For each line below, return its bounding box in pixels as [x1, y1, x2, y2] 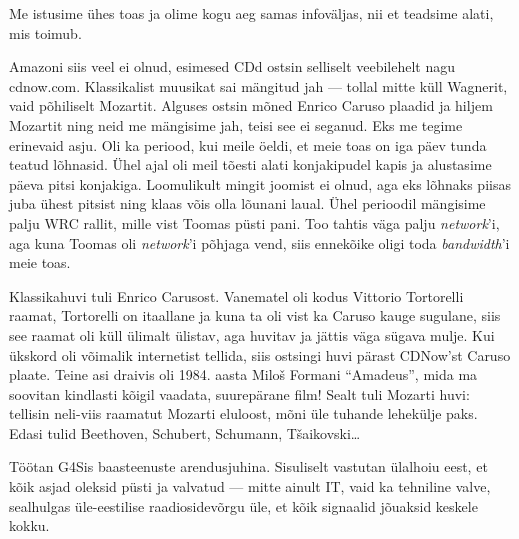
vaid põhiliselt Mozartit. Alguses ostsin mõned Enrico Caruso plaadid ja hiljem [9, 95, 493, 116]
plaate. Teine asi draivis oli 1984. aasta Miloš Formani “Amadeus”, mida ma [9, 364, 478, 385]
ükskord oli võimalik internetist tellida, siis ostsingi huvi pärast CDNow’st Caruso [9, 344, 511, 365]
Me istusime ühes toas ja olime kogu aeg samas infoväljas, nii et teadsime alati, [9, 3, 494, 23]
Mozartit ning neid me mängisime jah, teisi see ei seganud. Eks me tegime [9, 114, 463, 135]
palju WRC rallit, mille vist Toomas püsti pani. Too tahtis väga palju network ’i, [9, 212, 500, 233]
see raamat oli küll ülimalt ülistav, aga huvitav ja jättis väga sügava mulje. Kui [9, 324, 495, 345]
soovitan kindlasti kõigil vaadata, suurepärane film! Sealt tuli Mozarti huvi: [9, 383, 470, 404]
